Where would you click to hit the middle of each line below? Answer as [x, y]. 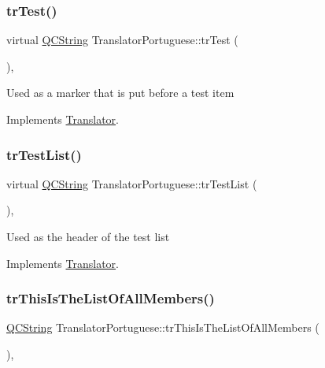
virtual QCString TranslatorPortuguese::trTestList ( [132, 183]
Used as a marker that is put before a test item [120, 93]
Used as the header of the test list [88, 236]
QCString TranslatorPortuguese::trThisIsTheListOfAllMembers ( [163, 327]
